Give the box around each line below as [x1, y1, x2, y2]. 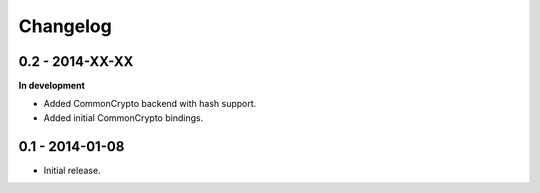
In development [18, 80, 85, 92]
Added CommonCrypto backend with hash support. [43, 98, 257, 110]
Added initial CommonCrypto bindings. [43, 111, 204, 124]
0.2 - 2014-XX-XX [18, 53, 134, 70]
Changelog [18, 15, 112, 37]
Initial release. [43, 164, 101, 176]
